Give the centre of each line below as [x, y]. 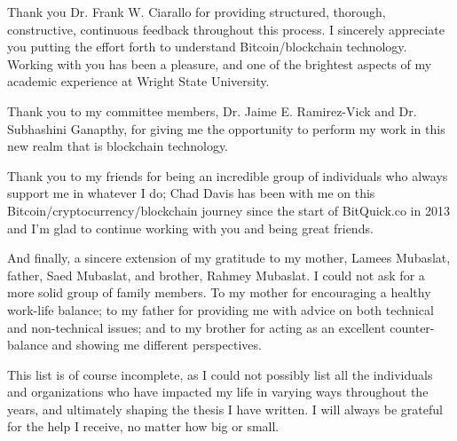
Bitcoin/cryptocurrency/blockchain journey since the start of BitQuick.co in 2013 [228, 210]
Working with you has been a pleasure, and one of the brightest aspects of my [220, 63]
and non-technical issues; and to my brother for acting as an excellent [197, 327]
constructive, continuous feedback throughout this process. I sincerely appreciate [226, 29]
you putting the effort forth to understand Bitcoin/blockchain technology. [207, 47]
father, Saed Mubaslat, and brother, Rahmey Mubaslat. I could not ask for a [216, 275]
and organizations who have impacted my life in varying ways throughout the [218, 392]
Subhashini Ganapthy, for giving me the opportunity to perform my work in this [226, 128]
